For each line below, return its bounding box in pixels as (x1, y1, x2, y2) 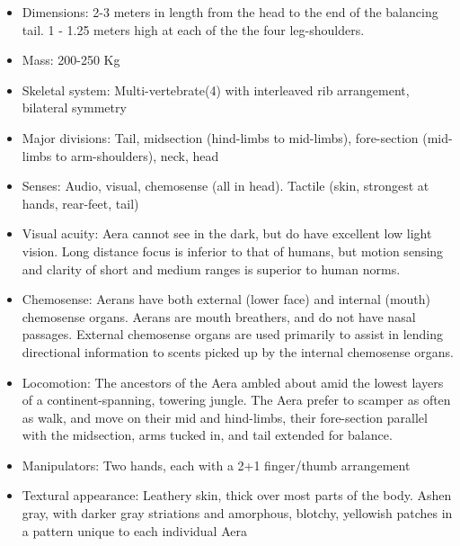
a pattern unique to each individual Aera (22, 521, 247, 540)
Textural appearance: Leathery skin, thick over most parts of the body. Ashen (22, 486, 452, 505)
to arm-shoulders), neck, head (55, 146, 219, 165)
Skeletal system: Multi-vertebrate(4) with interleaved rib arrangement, (22, 80, 410, 99)
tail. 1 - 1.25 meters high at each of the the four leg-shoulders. (22, 20, 365, 39)
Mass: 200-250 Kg (22, 50, 120, 69)
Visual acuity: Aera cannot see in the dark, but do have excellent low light (22, 224, 432, 243)
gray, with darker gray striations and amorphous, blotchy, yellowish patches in (22, 504, 453, 523)
